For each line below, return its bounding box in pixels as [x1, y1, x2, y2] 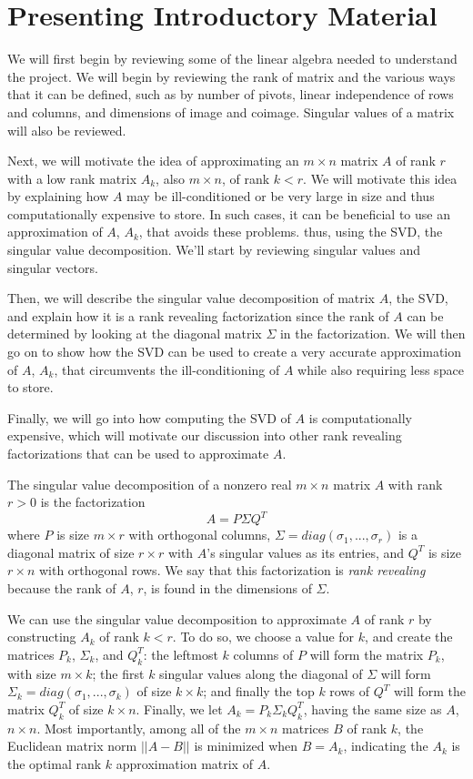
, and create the [365, 627, 453, 646]
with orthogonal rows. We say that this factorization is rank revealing [38, 561, 426, 580]
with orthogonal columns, [128, 525, 271, 544]
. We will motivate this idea [303, 168, 458, 187]
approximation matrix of [116, 754, 253, 773]
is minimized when [194, 736, 298, 755]
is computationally [308, 408, 412, 427]
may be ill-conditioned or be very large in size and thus [126, 187, 435, 206]
